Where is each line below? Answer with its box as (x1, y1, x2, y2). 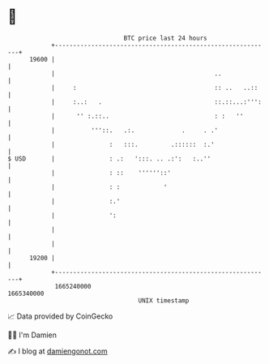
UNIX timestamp (138, 296, 190, 305)
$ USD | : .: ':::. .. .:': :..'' (7, 154, 211, 163)
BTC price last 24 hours (123, 34, 207, 42)
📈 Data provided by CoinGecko (7, 311, 113, 321)
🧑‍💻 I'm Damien (7, 330, 58, 340)
